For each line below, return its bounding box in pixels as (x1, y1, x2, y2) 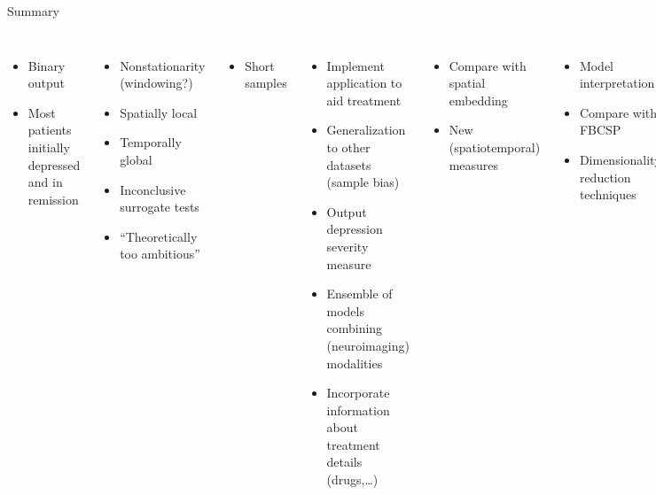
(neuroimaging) (326, 336, 410, 354)
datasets (326, 155, 371, 174)
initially (27, 137, 70, 156)
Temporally (120, 133, 182, 151)
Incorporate (326, 383, 390, 402)
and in (27, 173, 63, 191)
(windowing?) (120, 73, 193, 92)
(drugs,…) (326, 470, 379, 489)
